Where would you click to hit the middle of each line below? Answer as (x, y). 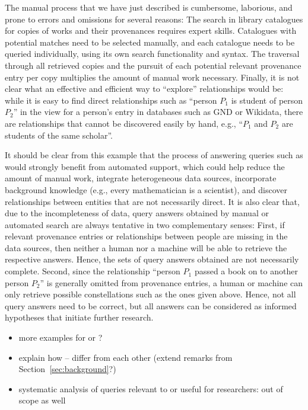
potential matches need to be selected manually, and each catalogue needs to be (150, 42)
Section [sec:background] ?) (67, 369)
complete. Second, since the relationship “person (93, 271)
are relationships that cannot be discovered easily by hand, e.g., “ (124, 123)
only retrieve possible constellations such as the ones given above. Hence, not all (150, 294)
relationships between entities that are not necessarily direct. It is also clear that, (152, 201)
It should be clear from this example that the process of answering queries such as (154, 155)
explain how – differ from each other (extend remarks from (126, 357)
